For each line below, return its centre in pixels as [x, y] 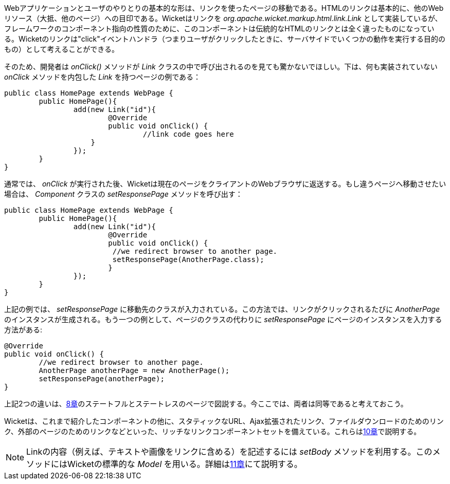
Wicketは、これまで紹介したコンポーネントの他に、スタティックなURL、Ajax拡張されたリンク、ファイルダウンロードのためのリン [224, 421]
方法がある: [23, 330]
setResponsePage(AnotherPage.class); [188, 259]
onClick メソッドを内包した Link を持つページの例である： [103, 77]
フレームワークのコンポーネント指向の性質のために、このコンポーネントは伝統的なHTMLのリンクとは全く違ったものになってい [219, 29]
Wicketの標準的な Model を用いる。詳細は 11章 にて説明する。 [185, 464]
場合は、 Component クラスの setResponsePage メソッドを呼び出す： [123, 194]
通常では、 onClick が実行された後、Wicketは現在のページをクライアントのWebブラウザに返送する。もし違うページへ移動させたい [225, 184]
